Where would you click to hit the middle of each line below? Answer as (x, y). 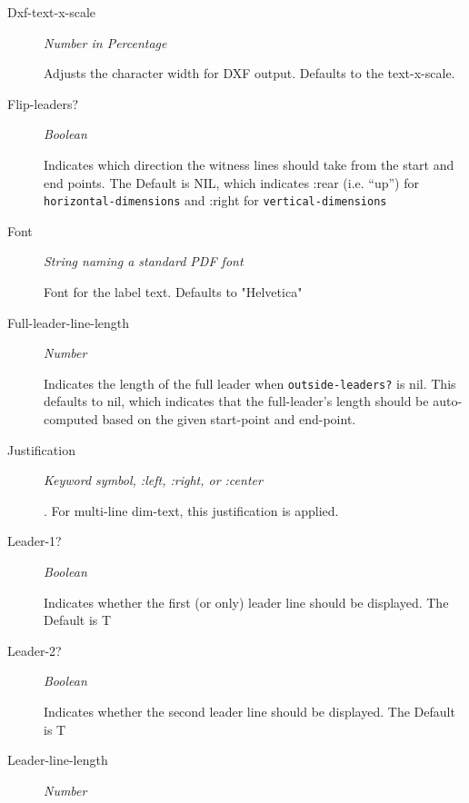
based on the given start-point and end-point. (229, 419)
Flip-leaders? (43, 103)
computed (71, 419)
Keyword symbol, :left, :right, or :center (153, 480)
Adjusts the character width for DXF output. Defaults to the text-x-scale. (249, 73)
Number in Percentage (105, 42)
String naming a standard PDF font (144, 261)
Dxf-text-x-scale (52, 12)
